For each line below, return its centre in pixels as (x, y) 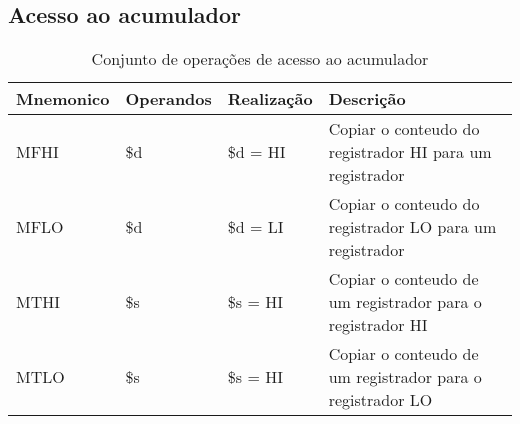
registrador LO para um (412, 227)
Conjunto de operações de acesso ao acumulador (260, 59)
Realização (270, 99)
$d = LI (255, 227)
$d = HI (256, 152)
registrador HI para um (410, 152)
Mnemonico (63, 99)
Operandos (168, 99)
